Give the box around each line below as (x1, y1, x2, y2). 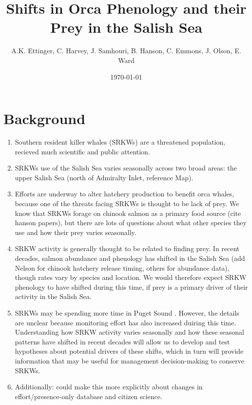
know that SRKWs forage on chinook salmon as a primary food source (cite (15, 208, 241, 218)
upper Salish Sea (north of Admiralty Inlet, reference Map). (15, 172, 194, 182)
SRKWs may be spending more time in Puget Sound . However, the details (15, 307, 239, 318)
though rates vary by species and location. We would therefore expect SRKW (15, 272, 247, 282)
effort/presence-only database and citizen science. (15, 391, 162, 401)
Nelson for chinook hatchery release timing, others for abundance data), (15, 262, 230, 273)
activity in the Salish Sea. (15, 291, 92, 301)
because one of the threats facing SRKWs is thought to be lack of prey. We (15, 198, 239, 208)
